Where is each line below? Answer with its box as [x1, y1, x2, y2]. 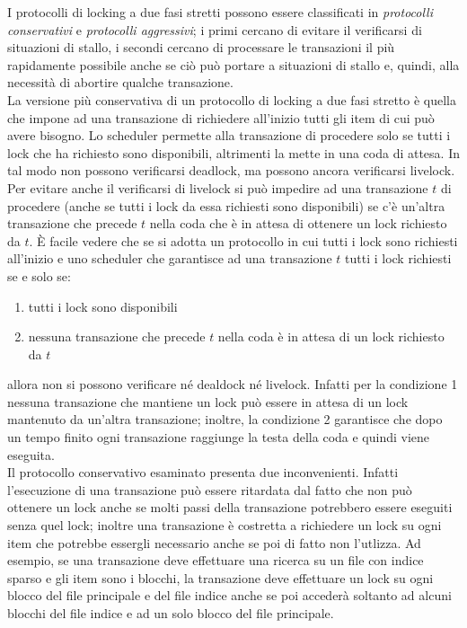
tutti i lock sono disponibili [28, 296, 178, 315]
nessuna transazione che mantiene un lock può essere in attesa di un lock [7, 392, 409, 411]
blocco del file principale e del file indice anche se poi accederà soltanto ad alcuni [7, 586, 452, 605]
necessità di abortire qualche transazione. [7, 73, 233, 92]
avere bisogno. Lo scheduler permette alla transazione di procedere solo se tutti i [7, 126, 451, 145]
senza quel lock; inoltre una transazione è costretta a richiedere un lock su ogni [7, 516, 442, 535]
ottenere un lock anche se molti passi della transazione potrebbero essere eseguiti [7, 498, 453, 517]
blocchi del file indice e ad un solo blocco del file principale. [7, 604, 334, 622]
